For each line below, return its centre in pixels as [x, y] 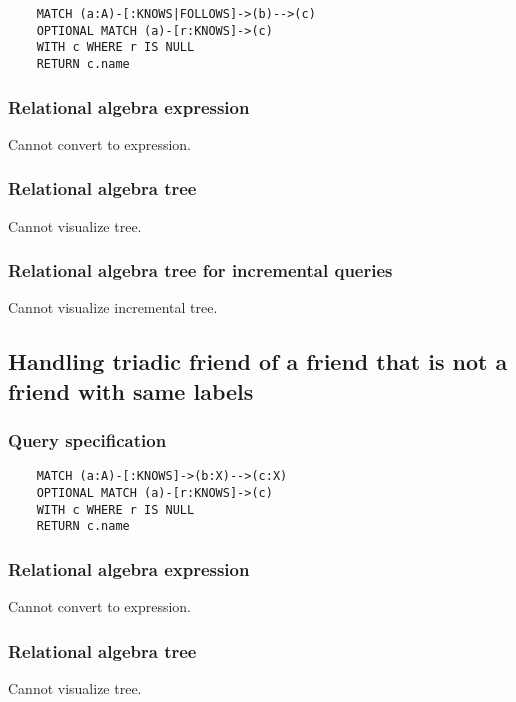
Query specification [87, 440]
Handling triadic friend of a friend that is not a [258, 361]
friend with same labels [131, 390]
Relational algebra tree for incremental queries [200, 270]
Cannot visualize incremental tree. [113, 307]
